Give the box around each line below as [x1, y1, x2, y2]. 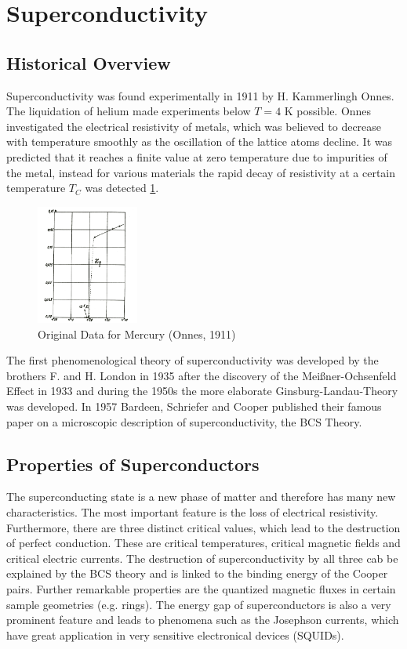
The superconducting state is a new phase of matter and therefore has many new [6, 488, 396, 505]
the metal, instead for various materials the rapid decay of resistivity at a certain [6, 164, 396, 180]
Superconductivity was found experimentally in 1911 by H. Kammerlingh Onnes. [6, 87, 394, 103]
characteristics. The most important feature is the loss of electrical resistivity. [6, 504, 379, 520]
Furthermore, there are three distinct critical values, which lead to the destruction [6, 519, 401, 535]
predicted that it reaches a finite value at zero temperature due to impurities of [6, 148, 387, 165]
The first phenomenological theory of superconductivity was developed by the [6, 352, 379, 368]
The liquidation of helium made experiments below [6, 103, 251, 119]
